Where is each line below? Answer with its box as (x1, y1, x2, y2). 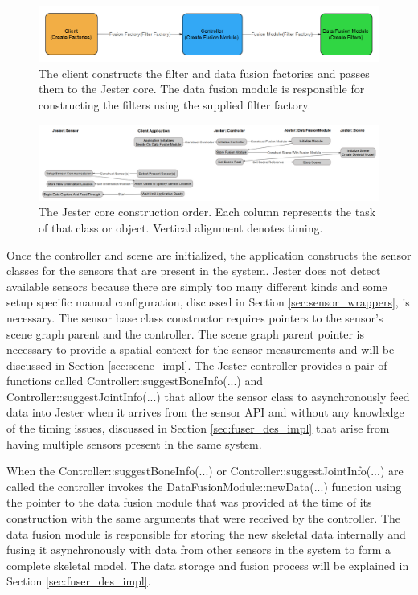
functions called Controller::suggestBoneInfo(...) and (6, 372, 264, 389)
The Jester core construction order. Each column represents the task (39, 203, 376, 220)
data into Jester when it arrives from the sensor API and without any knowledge (6, 404, 404, 421)
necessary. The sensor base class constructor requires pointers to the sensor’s (6, 309, 383, 326)
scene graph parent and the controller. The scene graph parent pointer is (6, 325, 365, 342)
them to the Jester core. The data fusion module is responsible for (39, 80, 365, 97)
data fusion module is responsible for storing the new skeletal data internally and (6, 525, 406, 542)
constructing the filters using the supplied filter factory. (39, 96, 311, 113)
